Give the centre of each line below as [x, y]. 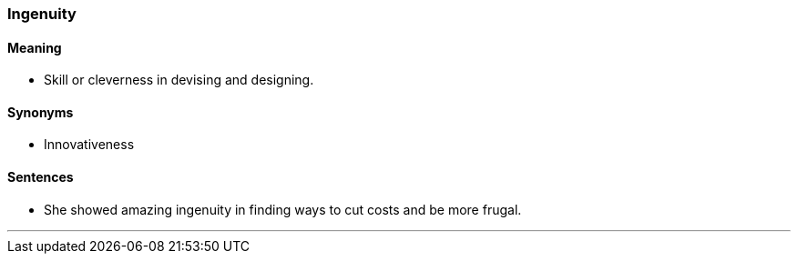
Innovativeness [89, 145]
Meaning [35, 47]
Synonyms [41, 112]
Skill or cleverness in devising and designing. [179, 80]
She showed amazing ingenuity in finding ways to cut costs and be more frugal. [283, 209]
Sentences [41, 177]
